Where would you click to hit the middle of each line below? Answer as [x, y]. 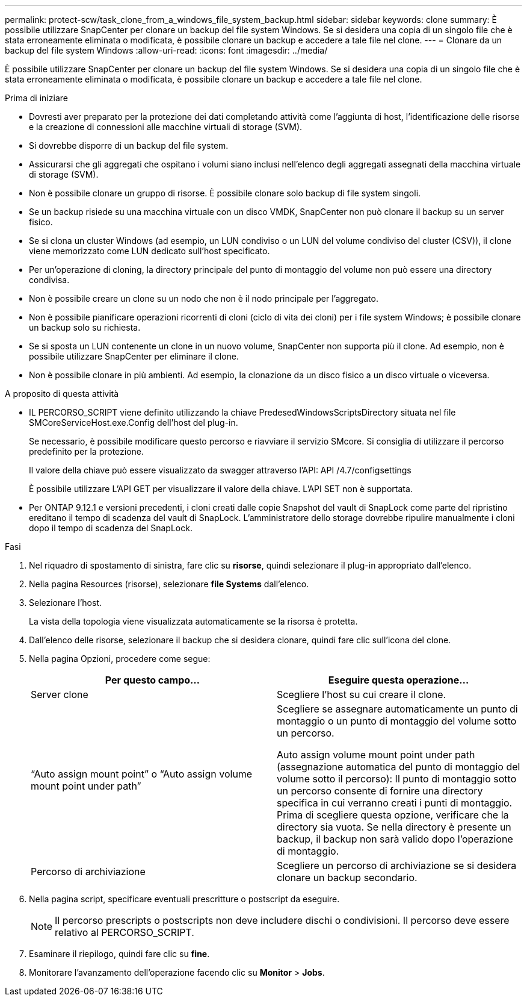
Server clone [60, 694]
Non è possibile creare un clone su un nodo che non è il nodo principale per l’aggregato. [204, 298]
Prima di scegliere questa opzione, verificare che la [393, 815]
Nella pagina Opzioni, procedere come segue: [120, 659]
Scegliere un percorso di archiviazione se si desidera [397, 865]
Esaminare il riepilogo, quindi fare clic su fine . [119, 954]
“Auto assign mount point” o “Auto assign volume [142, 774]
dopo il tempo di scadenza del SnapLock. [111, 528]
